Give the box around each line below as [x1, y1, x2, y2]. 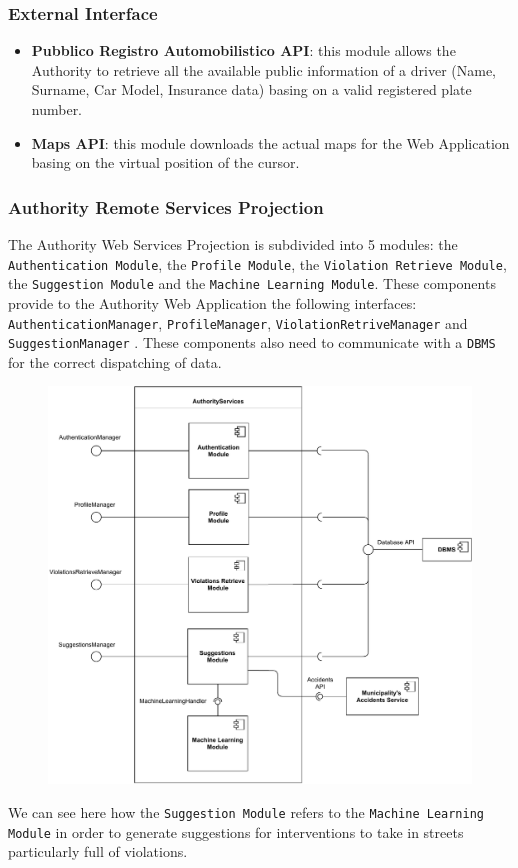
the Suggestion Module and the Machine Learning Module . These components [8, 273, 496, 294]
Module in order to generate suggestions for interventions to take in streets [8, 821, 464, 842]
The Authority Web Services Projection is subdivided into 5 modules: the [8, 234, 458, 254]
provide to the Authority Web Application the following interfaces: [8, 292, 417, 313]
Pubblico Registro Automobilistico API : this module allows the [31, 40, 456, 61]
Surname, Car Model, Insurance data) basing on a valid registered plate [31, 79, 472, 100]
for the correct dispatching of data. [8, 351, 222, 372]
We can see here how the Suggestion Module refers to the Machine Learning [8, 801, 485, 822]
